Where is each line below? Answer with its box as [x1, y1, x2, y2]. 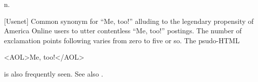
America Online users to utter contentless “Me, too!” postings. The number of [4, 25, 242, 36]
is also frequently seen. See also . [4, 68, 103, 79]
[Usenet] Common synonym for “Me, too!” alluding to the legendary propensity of [4, 15, 254, 26]
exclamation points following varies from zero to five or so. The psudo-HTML [4, 35, 240, 45]
